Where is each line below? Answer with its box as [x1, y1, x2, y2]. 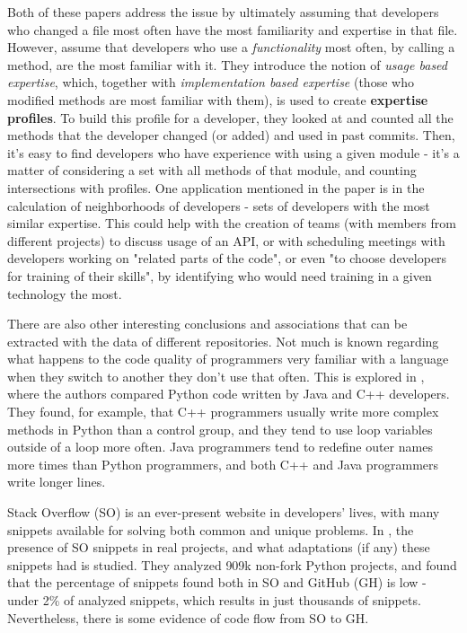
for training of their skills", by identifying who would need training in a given [7, 266, 432, 285]
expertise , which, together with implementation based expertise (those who [7, 73, 414, 92]
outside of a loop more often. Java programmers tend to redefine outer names [7, 437, 433, 456]
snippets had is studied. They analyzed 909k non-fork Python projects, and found [7, 555, 457, 574]
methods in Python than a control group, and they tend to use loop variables [7, 419, 433, 438]
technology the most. [7, 284, 122, 303]
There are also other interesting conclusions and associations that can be [7, 314, 408, 333]
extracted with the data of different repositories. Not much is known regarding [7, 331, 439, 350]
